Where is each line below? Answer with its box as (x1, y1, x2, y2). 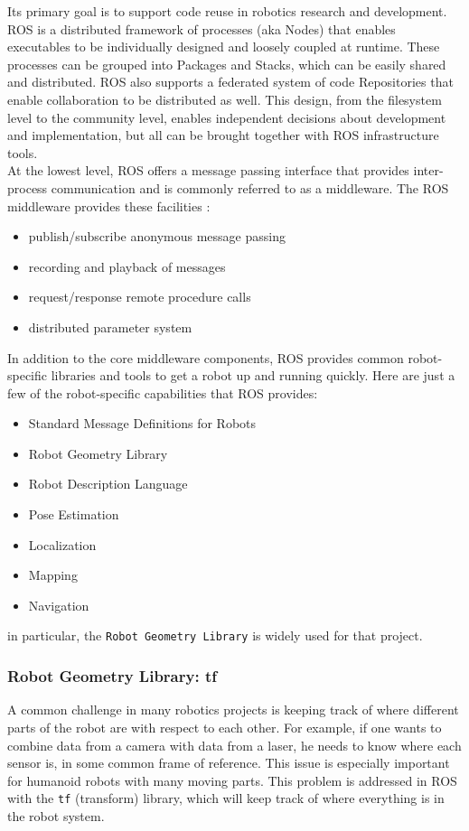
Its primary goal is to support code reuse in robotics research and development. (7, 2, 447, 20)
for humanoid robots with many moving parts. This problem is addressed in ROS (7, 770, 457, 789)
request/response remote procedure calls (28, 287, 251, 306)
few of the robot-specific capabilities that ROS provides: (7, 383, 318, 402)
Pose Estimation (28, 505, 119, 524)
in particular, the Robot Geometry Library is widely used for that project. (7, 626, 423, 645)
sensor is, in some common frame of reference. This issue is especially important (7, 753, 450, 772)
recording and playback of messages (28, 257, 226, 275)
